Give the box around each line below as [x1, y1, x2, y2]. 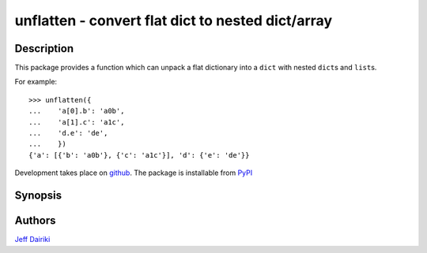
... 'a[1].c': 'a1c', [28, 117, 125, 126]
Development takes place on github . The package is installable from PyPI [14, 168, 253, 177]
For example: [14, 77, 58, 87]
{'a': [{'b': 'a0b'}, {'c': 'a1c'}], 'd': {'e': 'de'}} [28, 151, 250, 159]
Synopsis [14, 189, 62, 202]
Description [14, 42, 74, 55]
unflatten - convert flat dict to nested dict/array [14, 12, 332, 29]
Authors [14, 214, 56, 228]
